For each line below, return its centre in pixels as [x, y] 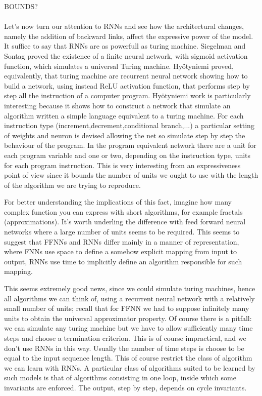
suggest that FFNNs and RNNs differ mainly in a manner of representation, [122, 241]
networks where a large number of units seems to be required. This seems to [122, 232]
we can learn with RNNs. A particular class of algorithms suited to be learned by [130, 367]
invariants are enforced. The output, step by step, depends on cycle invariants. [125, 387]
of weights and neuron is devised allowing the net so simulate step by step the [125, 135]
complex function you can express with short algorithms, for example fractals [123, 211]
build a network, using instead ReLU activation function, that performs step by [127, 85]
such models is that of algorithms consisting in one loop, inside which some [120, 378]
